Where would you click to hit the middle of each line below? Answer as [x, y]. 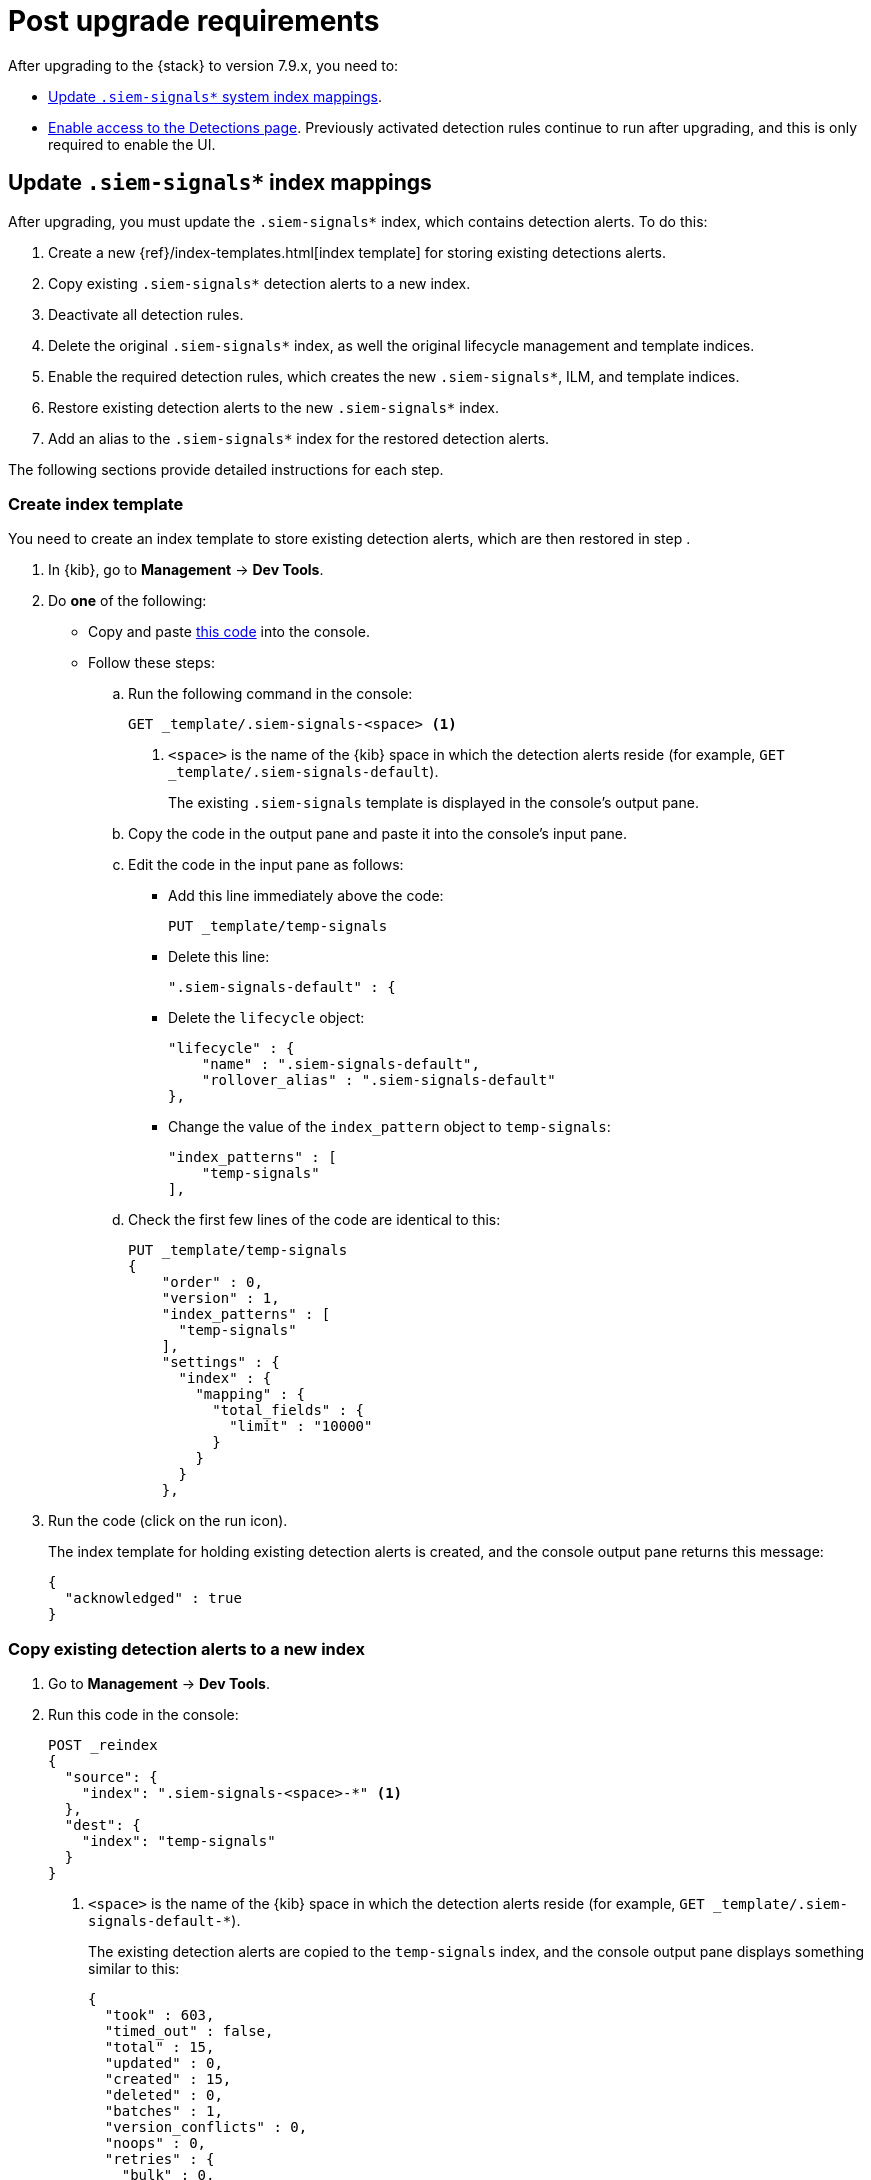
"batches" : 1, [163, 2111]
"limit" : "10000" [301, 1426]
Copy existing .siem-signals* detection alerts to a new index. [259, 283]
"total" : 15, [159, 2047]
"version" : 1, [220, 1298]
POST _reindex [103, 1745]
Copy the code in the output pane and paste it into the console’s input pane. [377, 834]
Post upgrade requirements [194, 21]
